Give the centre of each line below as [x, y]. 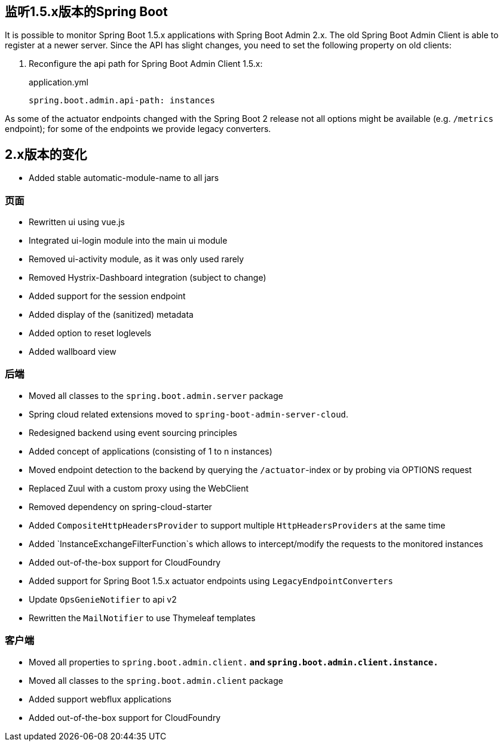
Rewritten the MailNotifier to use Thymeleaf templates [142, 618]
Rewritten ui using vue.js [77, 222]
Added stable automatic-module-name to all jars [124, 178]
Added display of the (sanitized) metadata [111, 315]
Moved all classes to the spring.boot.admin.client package [156, 680]
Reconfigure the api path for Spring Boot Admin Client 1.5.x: [146, 64]
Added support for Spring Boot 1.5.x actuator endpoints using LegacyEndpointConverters [211, 581]
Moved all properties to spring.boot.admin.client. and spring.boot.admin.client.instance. [234, 662]
